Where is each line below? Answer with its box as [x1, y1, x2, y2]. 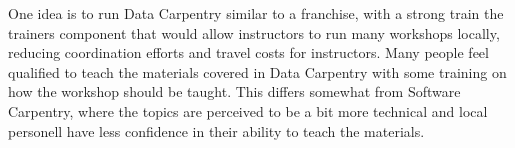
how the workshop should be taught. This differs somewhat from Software [8, 81, 461, 102]
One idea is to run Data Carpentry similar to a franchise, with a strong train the [8, 3, 504, 23]
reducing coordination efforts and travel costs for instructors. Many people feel [8, 42, 489, 63]
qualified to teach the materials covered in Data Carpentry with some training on [8, 61, 507, 82]
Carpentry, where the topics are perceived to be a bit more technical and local [8, 100, 488, 121]
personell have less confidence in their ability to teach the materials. [8, 120, 425, 141]
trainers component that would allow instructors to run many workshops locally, [8, 22, 500, 43]
